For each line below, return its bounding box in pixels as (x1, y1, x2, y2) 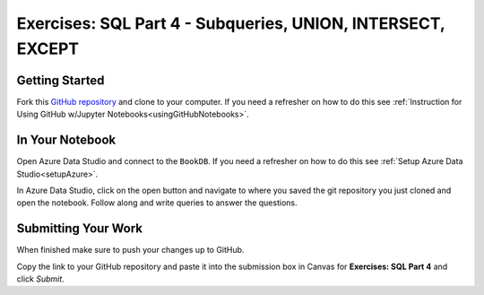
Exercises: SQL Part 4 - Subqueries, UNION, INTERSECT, (16, 13, 445, 33)
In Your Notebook (16, 133, 117, 148)
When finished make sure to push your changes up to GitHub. (16, 245, 245, 256)
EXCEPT (16, 39, 80, 58)
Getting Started (16, 73, 105, 88)
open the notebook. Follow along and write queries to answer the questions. (16, 197, 298, 208)
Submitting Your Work (16, 221, 143, 237)
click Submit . (16, 273, 65, 284)
